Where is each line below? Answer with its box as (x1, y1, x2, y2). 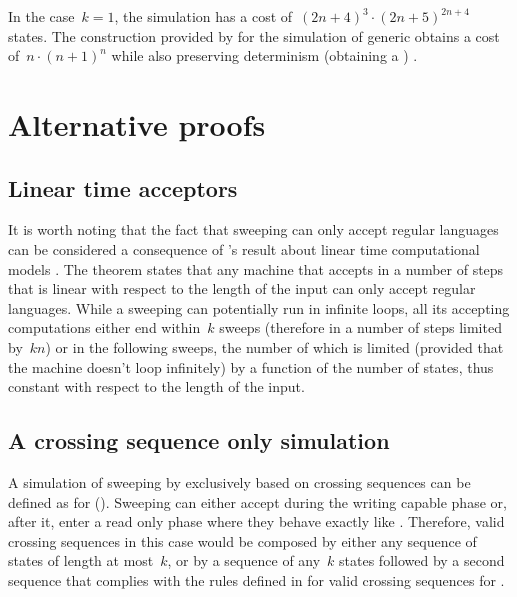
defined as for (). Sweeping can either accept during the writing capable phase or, (8, 491, 507, 512)
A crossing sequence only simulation (8, 425, 390, 456)
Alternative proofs (8, 103, 266, 144)
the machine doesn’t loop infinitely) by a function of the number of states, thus (8, 356, 494, 377)
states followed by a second (339, 550, 505, 571)
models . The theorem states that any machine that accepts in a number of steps (8, 258, 504, 279)
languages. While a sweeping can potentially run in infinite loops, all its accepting (8, 297, 510, 318)
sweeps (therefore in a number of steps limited (219, 317, 502, 338)
